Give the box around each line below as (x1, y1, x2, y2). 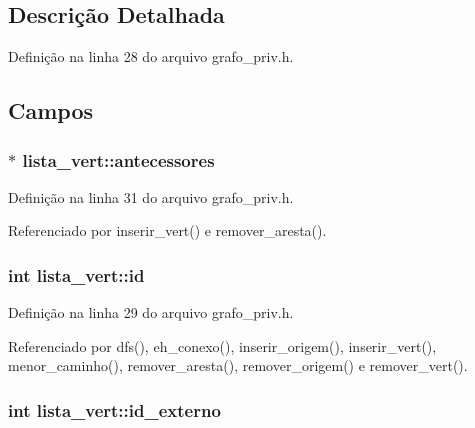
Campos (8, 95, 94, 126)
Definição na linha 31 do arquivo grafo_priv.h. (8, 186, 294, 207)
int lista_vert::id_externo (8, 397, 221, 422)
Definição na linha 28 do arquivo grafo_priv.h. (8, 46, 294, 67)
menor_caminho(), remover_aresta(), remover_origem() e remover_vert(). (8, 355, 468, 376)
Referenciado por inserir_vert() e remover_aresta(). (8, 220, 327, 241)
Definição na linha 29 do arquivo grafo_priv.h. (8, 302, 294, 323)
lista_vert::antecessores (22, 147, 215, 172)
